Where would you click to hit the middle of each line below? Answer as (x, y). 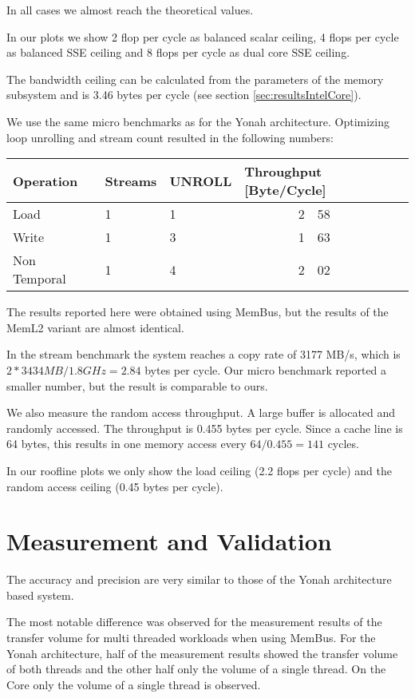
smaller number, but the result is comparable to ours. (137, 385)
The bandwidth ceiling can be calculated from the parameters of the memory (195, 79)
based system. (40, 595)
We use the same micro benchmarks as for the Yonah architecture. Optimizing (198, 121)
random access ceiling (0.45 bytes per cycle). (115, 486)
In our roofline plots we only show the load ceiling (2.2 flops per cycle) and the (199, 470)
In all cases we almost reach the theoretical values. (130, 10)
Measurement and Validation (169, 541)
